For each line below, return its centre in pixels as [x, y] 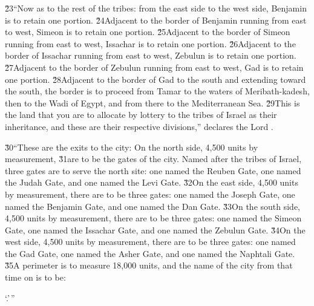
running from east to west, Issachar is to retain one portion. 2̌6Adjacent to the [150, 43]
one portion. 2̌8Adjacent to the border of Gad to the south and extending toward [155, 79]
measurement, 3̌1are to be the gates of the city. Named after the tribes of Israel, [153, 159]
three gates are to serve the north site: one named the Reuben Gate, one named [153, 170]
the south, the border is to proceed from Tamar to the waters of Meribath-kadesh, [157, 91]
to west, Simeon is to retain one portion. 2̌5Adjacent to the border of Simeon [148, 32]
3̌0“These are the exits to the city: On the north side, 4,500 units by [132, 147]
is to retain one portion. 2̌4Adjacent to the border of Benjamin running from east [156, 20]
